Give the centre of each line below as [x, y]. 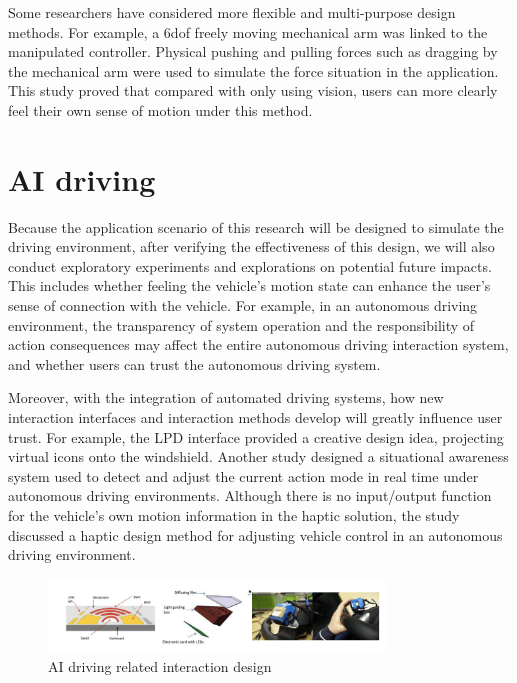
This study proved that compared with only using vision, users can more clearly [253, 90]
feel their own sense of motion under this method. [160, 109]
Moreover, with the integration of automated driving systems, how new [226, 397]
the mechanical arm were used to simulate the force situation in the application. [253, 70]
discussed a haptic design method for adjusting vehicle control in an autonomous [255, 534]
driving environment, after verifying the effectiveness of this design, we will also [251, 246]
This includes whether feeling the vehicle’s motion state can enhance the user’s [249, 285]
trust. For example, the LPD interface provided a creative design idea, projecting [256, 436]
